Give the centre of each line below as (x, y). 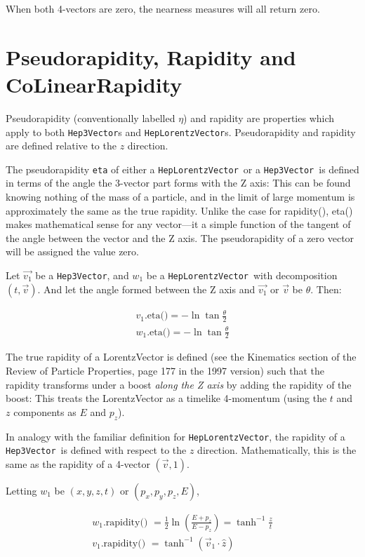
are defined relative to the (61, 146)
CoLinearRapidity (94, 84)
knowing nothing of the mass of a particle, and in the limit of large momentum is (180, 196)
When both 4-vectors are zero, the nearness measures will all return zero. (163, 8)
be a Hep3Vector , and (82, 275)
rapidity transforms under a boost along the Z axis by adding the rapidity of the (179, 384)
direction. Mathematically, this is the (277, 450)
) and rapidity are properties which (259, 118)
